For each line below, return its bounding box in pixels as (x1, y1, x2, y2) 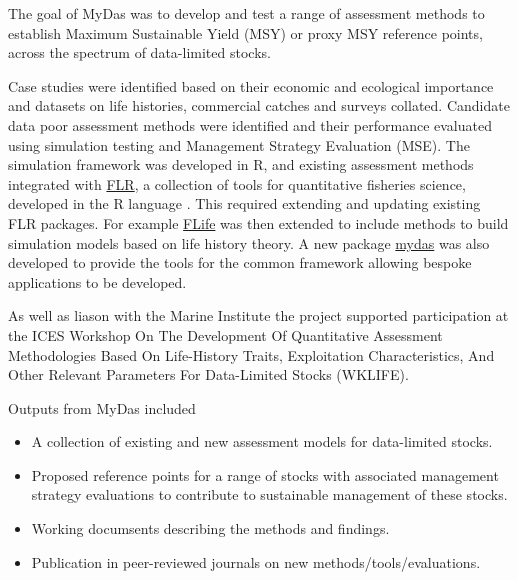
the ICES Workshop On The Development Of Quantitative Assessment (8, 324, 443, 345)
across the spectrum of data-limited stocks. (8, 42, 271, 63)
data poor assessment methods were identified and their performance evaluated (8, 114, 492, 135)
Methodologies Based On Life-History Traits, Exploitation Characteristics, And (8, 344, 495, 365)
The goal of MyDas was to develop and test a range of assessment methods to (8, 3, 485, 23)
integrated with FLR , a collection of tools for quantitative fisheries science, (8, 173, 466, 194)
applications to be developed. (8, 271, 187, 292)
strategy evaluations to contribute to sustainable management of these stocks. (31, 484, 508, 505)
